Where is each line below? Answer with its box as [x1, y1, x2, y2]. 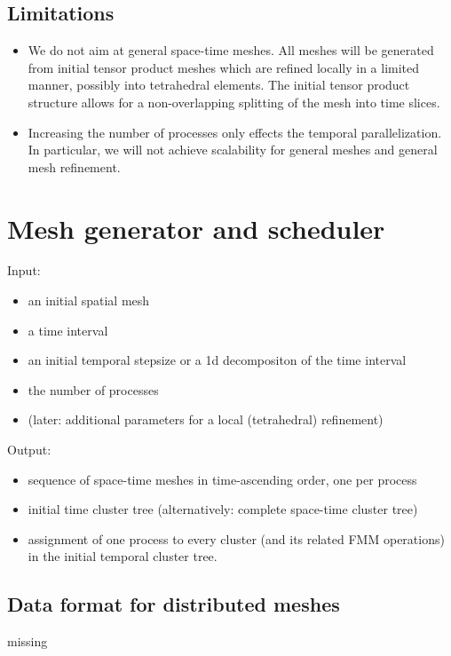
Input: [7, 261, 41, 280]
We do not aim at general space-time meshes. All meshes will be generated [28, 41, 434, 59]
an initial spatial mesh [28, 291, 150, 310]
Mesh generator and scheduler [7, 209, 385, 246]
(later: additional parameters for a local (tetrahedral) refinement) [28, 410, 384, 429]
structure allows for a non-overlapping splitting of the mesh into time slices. [28, 92, 440, 111]
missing [7, 632, 48, 651]
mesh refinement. [28, 157, 121, 176]
